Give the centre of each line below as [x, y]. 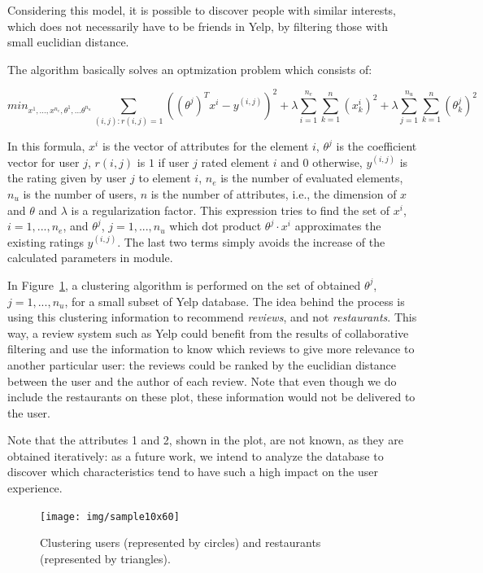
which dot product [215, 226]
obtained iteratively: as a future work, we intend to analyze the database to [196, 455]
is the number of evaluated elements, [312, 178]
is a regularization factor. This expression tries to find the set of [231, 210]
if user [174, 162]
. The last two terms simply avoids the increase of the [251, 241]
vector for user [44, 162]
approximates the [338, 226]
